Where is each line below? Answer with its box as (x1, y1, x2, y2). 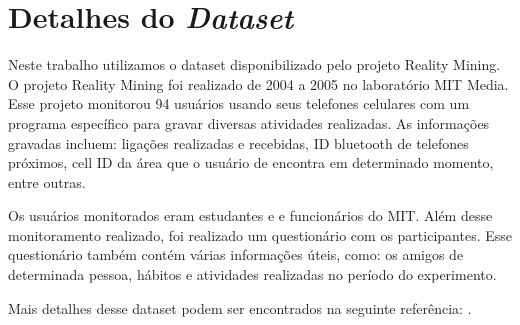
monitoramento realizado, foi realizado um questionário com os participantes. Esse (8, 224, 512, 245)
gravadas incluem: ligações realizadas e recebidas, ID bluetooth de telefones (8, 132, 469, 153)
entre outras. (8, 171, 86, 192)
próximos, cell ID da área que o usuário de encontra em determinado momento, (8, 152, 494, 173)
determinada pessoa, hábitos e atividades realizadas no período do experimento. (8, 264, 497, 285)
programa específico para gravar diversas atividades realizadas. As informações (8, 112, 490, 133)
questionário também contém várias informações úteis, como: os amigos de (8, 244, 464, 265)
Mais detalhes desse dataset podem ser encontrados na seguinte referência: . (8, 297, 472, 318)
